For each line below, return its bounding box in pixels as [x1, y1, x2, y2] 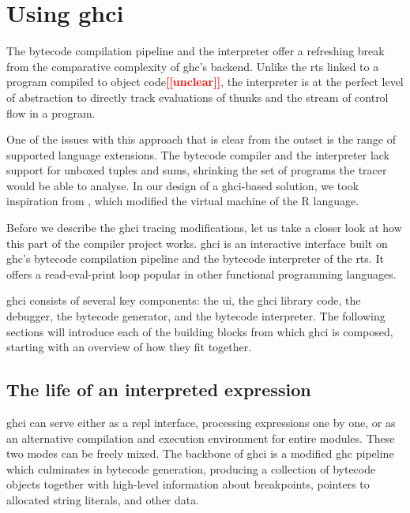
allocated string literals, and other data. [6, 491, 200, 507]
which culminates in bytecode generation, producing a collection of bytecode [6, 460, 376, 477]
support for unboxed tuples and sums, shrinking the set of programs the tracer [6, 162, 387, 178]
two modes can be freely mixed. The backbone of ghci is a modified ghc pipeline [6, 445, 394, 462]
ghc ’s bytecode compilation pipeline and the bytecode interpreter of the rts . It [6, 250, 384, 267]
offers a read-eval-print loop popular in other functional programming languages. [6, 265, 397, 282]
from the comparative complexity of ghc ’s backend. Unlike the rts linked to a [6, 58, 379, 74]
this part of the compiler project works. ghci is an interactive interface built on [6, 234, 388, 251]
